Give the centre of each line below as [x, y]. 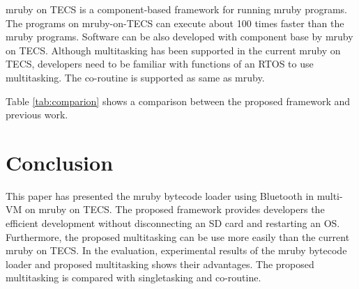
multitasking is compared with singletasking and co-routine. [133, 278]
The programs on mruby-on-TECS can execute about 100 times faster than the [175, 23]
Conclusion [60, 162]
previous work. [37, 115]
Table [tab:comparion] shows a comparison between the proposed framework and [178, 101]
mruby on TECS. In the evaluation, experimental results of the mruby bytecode [176, 250]
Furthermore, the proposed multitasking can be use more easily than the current [178, 236]
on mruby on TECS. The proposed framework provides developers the [175, 209]
